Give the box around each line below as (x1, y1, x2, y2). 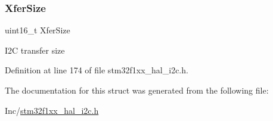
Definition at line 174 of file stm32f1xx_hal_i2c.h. (5, 64, 188, 76)
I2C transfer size (5, 44, 65, 56)
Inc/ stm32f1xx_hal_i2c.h (5, 104, 99, 116)
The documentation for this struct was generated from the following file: (5, 84, 269, 96)
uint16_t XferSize (5, 24, 70, 36)
